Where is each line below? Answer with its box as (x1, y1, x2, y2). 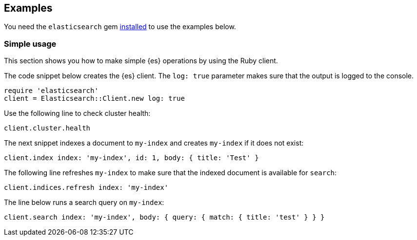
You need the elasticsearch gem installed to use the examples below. (4, 22, 236, 31)
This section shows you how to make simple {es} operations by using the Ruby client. (4, 56, 278, 65)
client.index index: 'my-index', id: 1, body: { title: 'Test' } (4, 154, 259, 162)
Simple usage (4, 38, 57, 49)
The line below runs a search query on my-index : (4, 198, 164, 207)
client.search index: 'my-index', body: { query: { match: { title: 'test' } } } (4, 213, 325, 222)
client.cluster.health (4, 124, 91, 132)
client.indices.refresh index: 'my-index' (4, 184, 169, 192)
